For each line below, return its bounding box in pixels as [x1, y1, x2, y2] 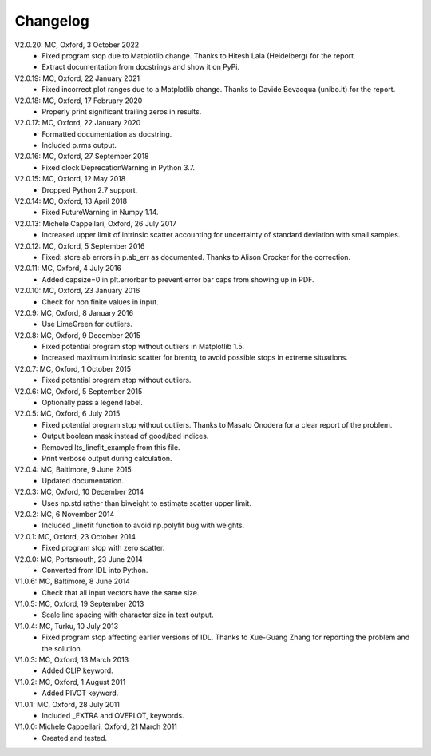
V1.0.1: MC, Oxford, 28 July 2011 [14, 699, 120, 709]
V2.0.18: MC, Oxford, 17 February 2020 [14, 96, 143, 105]
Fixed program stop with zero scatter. [42, 543, 165, 553]
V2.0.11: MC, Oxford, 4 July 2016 [14, 264, 122, 273]
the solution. [42, 643, 83, 653]
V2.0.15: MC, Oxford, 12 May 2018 [14, 174, 126, 184]
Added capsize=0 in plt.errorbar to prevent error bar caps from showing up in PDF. [42, 274, 314, 284]
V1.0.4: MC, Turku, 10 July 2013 [14, 621, 119, 631]
